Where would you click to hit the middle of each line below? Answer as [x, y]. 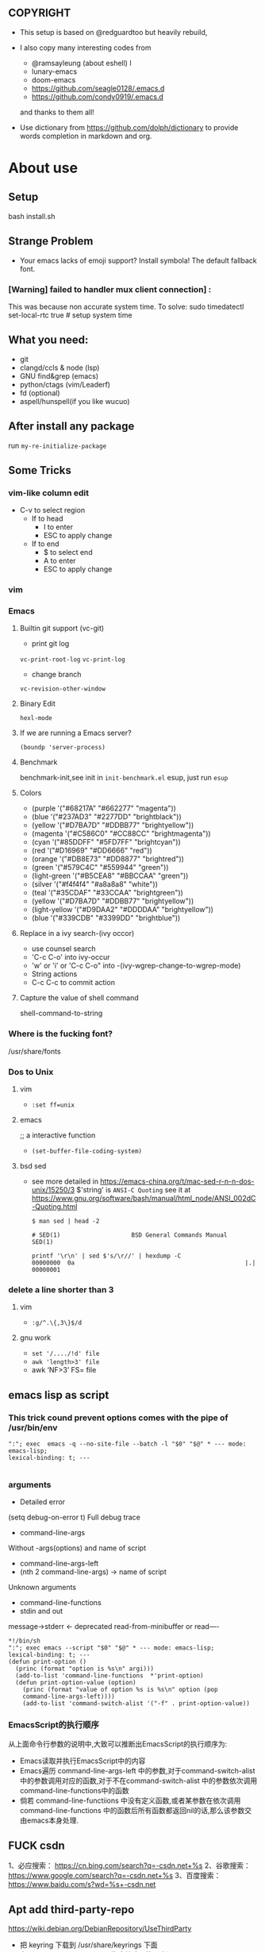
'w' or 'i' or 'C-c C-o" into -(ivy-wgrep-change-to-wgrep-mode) [136, 966]
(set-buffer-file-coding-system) [87, 1151]
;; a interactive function [58, 1135]
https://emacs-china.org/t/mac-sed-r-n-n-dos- [178, 1181]
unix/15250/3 [53, 1190]
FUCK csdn [36, 1846]
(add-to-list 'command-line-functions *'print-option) [109, 1676]
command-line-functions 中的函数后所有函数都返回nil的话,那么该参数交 [136, 1810]
